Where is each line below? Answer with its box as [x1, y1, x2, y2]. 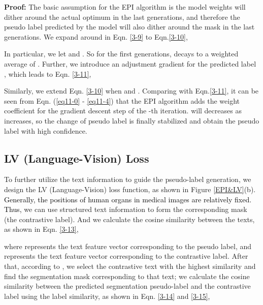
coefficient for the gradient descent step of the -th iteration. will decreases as [4, 105, 242, 116]
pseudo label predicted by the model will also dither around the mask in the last [4, 21, 255, 32]
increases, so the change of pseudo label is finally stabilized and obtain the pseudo [4, 115, 259, 126]
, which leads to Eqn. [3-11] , [4, 68, 91, 79]
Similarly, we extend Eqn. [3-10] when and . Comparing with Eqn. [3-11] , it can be [4, 85, 259, 96]
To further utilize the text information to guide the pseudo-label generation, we [4, 174, 251, 185]
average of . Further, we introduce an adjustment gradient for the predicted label [4, 58, 256, 69]
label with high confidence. [4, 125, 87, 136]
